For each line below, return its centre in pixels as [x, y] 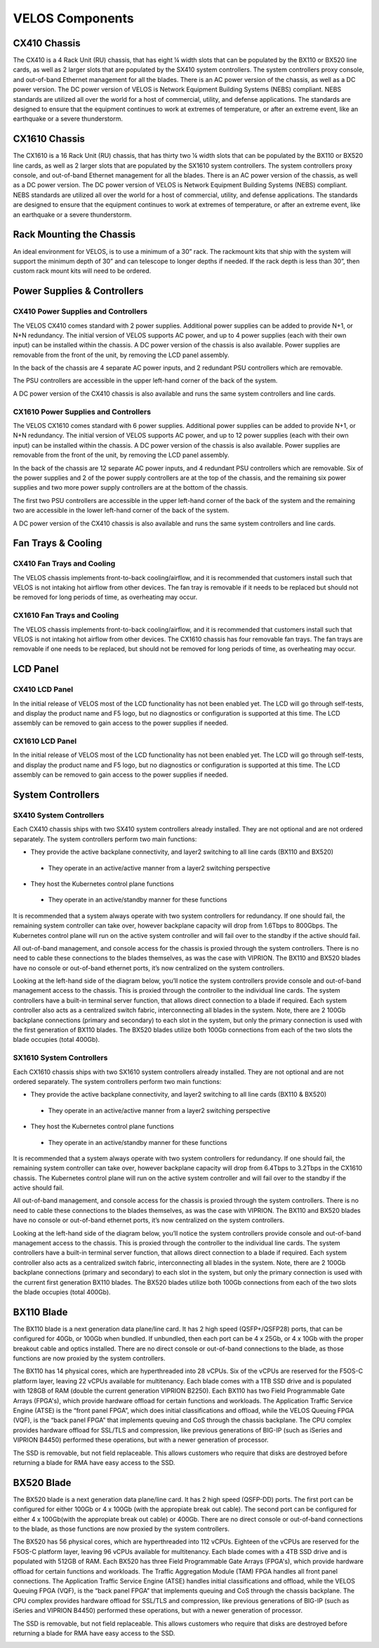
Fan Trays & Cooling [58, 543]
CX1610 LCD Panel [45, 742]
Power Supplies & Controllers [78, 291]
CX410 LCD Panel [43, 690]
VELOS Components [74, 18]
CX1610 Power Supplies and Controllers [82, 412]
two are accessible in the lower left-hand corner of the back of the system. [121, 510]
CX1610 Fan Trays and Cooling [66, 615]
